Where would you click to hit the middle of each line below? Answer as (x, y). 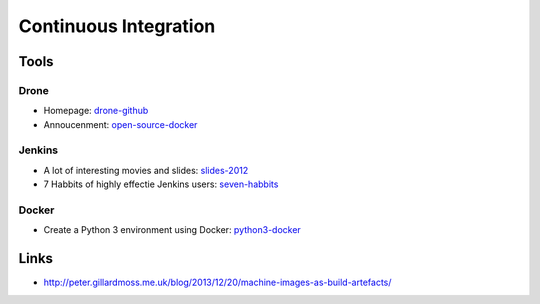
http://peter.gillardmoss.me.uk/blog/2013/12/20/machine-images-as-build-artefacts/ (217, 282)
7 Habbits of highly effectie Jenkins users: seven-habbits (161, 184)
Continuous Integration (117, 26)
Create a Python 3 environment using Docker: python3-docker (172, 230)
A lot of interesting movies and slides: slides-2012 (146, 170)
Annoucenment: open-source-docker (120, 124)
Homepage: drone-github (96, 111)
